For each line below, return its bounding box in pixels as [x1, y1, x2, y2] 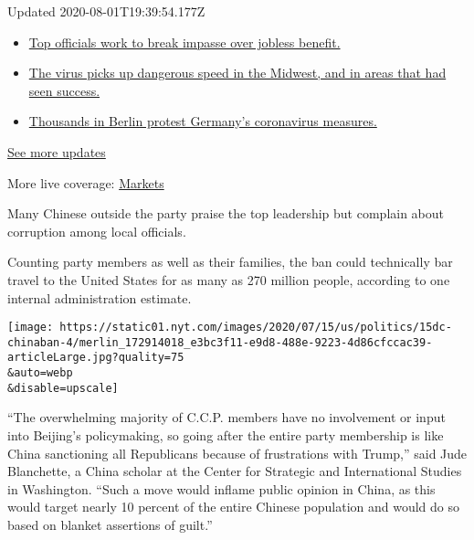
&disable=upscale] [7, 381, 119, 395]
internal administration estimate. [7, 288, 192, 307]
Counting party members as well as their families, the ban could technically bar [7, 252, 453, 271]
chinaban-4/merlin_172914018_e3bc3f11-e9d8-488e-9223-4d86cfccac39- [7, 335, 433, 349]
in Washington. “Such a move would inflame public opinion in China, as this [7, 479, 436, 498]
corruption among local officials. [7, 221, 186, 240]
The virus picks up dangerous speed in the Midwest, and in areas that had [28, 63, 447, 82]
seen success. [28, 80, 100, 100]
